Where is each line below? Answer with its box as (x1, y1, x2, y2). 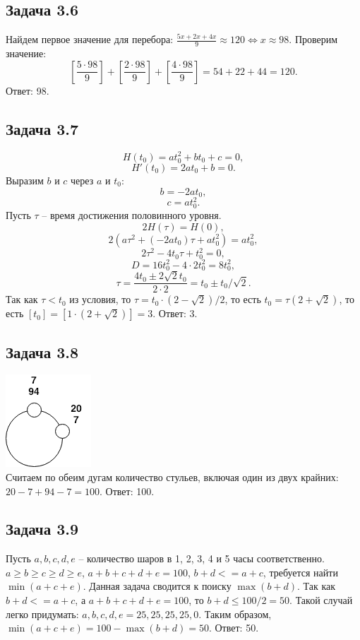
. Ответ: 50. (208, 620, 259, 635)
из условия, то (69, 292, 131, 307)
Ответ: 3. (158, 306, 198, 321)
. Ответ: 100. (100, 483, 155, 498)
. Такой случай (289, 593, 353, 608)
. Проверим (289, 32, 338, 47)
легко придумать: (6, 606, 79, 621)
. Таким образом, (198, 606, 272, 621)
